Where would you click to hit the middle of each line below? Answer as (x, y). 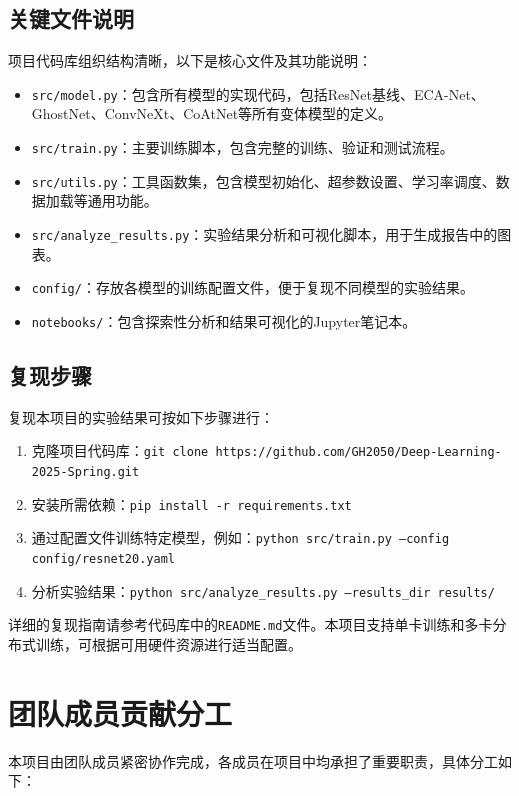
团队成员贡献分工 (120, 712)
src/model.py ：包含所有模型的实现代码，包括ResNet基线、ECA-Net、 (258, 93)
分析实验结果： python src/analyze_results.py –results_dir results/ (263, 590)
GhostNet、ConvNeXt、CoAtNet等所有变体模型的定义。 (212, 113)
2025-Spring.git (85, 471)
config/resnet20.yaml (103, 558)
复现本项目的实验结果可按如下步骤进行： (141, 416)
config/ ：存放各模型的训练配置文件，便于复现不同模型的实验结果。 (252, 287)
